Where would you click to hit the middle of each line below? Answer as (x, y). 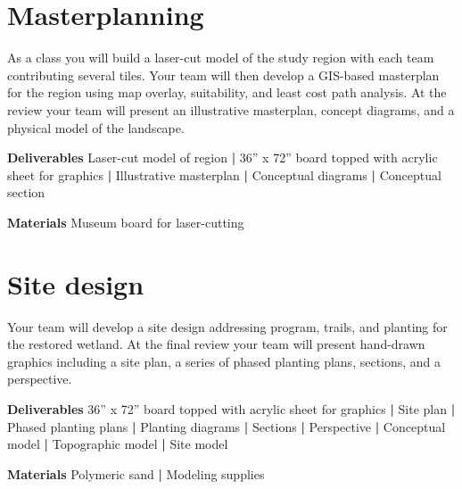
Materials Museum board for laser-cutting (126, 222)
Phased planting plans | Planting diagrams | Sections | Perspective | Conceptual (227, 426)
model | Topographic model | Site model (118, 444)
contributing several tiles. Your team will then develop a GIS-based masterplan (223, 75)
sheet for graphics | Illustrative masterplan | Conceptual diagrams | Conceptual (224, 174)
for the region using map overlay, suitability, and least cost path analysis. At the (227, 92)
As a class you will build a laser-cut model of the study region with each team (221, 58)
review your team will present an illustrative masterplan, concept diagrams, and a (231, 109)
